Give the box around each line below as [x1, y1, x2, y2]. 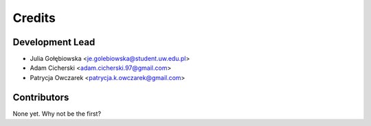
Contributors [12, 91, 69, 103]
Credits [12, 10, 56, 25]
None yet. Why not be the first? [12, 110, 102, 118]
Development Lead [12, 36, 95, 48]
